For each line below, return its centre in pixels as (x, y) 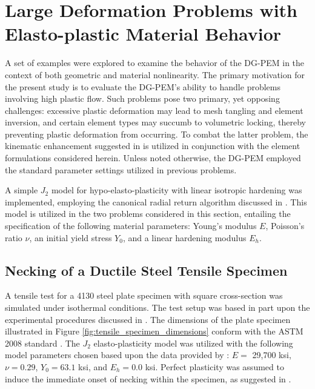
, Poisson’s (285, 226)
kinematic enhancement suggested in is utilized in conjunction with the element (153, 146)
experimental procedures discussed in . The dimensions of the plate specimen (148, 319)
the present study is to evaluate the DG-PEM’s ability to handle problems (143, 86)
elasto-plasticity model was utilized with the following (193, 343)
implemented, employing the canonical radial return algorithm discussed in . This (156, 201)
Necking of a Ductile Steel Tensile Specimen (146, 270)
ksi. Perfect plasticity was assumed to (214, 366)
